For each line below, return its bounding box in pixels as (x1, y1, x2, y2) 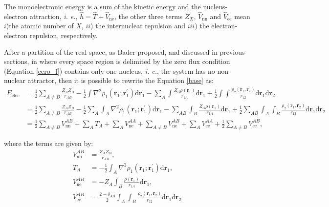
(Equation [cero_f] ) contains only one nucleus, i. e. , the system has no (4, 65, 215, 76)
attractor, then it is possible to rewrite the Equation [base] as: (27, 75, 214, 85)
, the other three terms (114, 11, 183, 21)
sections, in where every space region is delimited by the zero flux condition (4, 56, 230, 66)
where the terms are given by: (4, 138, 93, 148)
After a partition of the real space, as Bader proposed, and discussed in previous (4, 46, 245, 57)
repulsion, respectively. (29, 30, 98, 40)
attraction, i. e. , (29, 11, 78, 21)
